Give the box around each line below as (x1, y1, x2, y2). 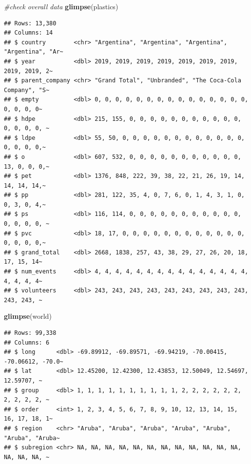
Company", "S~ (4, 86, 50, 94)
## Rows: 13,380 (4, 19, 57, 27)
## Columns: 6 (4, 339, 50, 346)
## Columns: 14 (4, 29, 53, 37)
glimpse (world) (4, 311, 52, 321)
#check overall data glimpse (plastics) (4, 1, 118, 11)
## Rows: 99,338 (4, 329, 57, 336)
